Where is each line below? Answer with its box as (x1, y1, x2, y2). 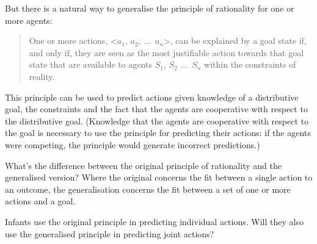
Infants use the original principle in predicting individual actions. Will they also (5, 215, 304, 228)
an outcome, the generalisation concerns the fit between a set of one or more (5, 182, 291, 195)
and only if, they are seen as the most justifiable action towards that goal (29, 46, 304, 59)
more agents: (5, 13, 53, 26)
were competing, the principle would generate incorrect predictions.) (5, 138, 260, 151)
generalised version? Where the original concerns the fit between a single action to (5, 171, 313, 184)
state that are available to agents (29, 58, 153, 71)
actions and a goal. (5, 195, 76, 207)
